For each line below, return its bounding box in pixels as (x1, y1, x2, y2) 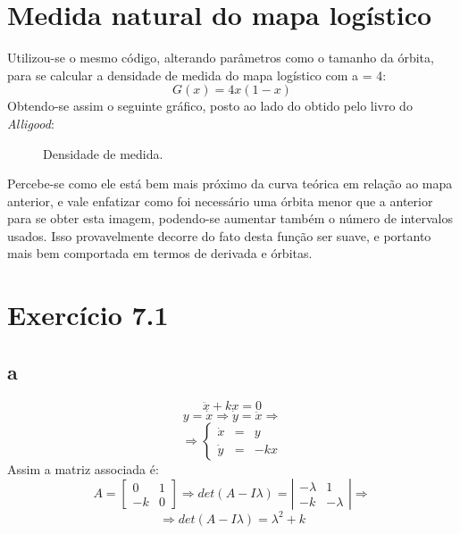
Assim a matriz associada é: (7, 459, 159, 478)
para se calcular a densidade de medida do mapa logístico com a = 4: (7, 65, 387, 84)
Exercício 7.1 (7, 296, 169, 333)
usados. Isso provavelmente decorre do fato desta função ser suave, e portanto (7, 226, 431, 245)
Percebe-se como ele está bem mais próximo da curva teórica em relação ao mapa (7, 174, 453, 193)
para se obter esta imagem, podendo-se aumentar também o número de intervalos (7, 209, 453, 228)
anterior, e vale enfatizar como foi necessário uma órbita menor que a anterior (7, 191, 433, 210)
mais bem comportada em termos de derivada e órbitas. (7, 244, 313, 263)
